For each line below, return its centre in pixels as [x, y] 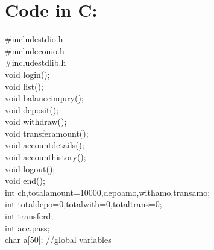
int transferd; [29, 216]
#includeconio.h [35, 50]
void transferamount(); [47, 133]
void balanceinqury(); [44, 98]
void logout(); [30, 168]
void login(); [27, 74]
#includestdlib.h [36, 62]
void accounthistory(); [46, 157]
